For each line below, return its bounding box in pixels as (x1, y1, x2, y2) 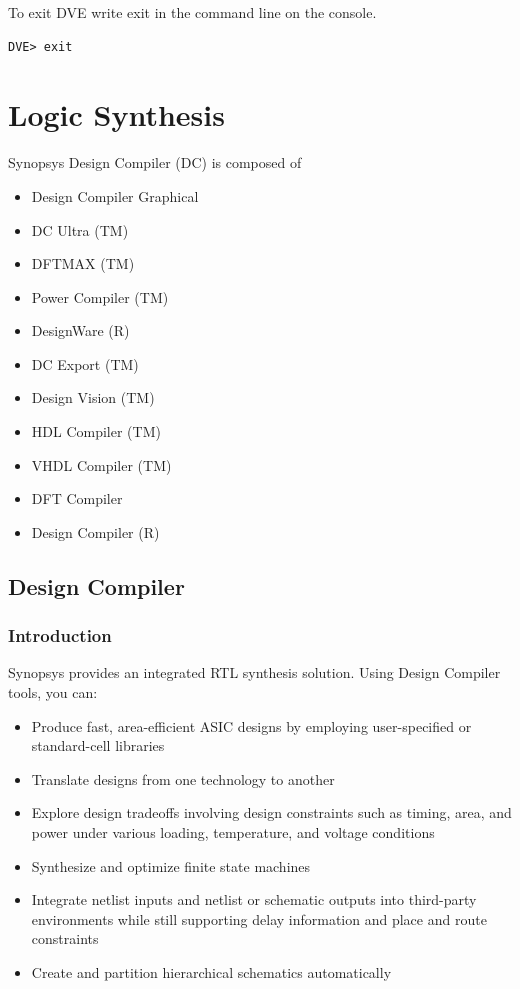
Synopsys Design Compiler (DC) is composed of (8, 152, 302, 173)
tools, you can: (8, 682, 98, 703)
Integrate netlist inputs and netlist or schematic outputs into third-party (31, 889, 477, 910)
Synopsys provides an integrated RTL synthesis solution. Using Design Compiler (8, 662, 501, 683)
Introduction (8, 623, 112, 648)
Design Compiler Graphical (31, 185, 199, 206)
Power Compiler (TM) (31, 286, 169, 307)
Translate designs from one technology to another (31, 768, 335, 789)
